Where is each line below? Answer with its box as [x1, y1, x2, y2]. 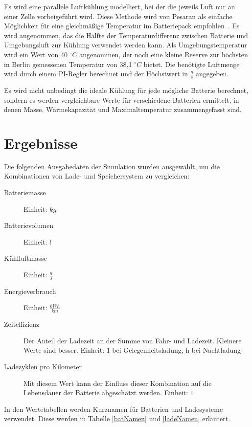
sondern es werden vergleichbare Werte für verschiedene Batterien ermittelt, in [4, 94, 239, 105]
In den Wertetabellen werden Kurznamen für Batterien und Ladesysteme [4, 404, 223, 414]
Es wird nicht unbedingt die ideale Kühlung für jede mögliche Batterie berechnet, [4, 85, 249, 95]
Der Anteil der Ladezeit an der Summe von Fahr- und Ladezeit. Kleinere [23, 335, 242, 345]
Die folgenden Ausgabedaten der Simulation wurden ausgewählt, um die [4, 161, 220, 171]
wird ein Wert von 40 [4, 49, 68, 59]
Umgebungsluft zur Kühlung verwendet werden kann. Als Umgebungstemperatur [4, 40, 247, 50]
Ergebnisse [4, 133, 78, 153]
